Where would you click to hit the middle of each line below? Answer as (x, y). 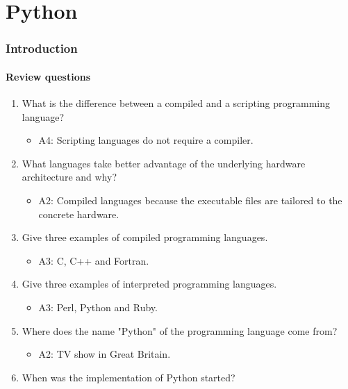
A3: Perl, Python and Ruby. (98, 307)
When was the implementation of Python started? (129, 377)
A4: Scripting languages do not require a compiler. (146, 140)
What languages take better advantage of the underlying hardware (164, 163)
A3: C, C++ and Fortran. (94, 260)
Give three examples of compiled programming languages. (145, 237)
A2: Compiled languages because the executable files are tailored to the (190, 200)
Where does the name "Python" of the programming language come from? (180, 330)
